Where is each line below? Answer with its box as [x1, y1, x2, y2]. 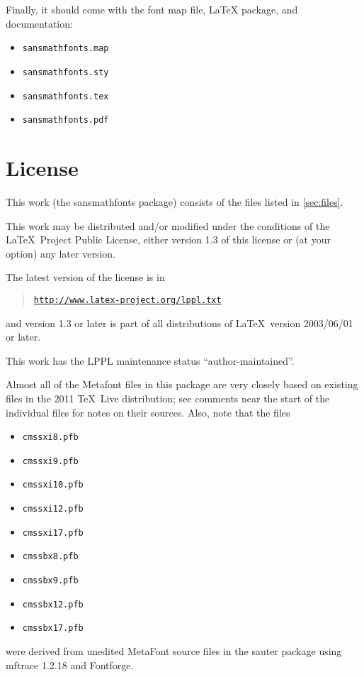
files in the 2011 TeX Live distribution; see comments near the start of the [6, 390, 330, 405]
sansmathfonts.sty [22, 67, 109, 77]
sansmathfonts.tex [22, 91, 109, 101]
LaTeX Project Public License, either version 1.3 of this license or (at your [6, 232, 331, 247]
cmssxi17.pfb [22, 527, 84, 538]
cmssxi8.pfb [22, 432, 79, 443]
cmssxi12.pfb [22, 504, 84, 514]
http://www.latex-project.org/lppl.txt [33, 295, 222, 305]
